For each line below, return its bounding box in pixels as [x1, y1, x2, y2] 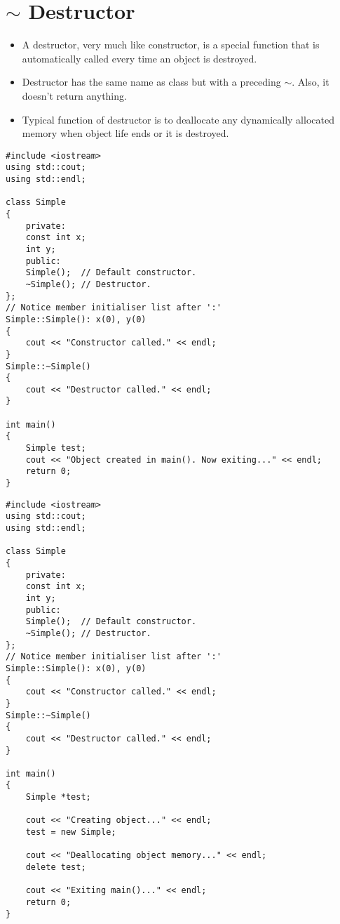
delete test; [25, 862, 86, 873]
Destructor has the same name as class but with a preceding [22, 74, 281, 89]
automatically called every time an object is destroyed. [22, 51, 257, 65]
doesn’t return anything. [22, 88, 127, 103]
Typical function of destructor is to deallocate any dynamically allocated [22, 112, 334, 126]
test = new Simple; [25, 827, 116, 838]
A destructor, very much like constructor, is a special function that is [22, 37, 320, 52]
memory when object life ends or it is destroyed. [22, 126, 229, 140]
